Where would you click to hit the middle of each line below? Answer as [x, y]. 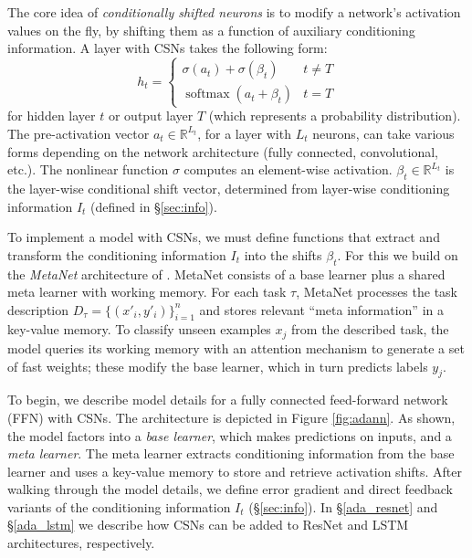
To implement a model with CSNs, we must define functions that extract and [224, 237]
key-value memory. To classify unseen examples [139, 329]
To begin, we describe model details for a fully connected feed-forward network [228, 400]
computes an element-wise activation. [288, 169]
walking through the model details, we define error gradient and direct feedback [230, 489]
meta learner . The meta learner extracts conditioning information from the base [231, 453]
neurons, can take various [383, 133]
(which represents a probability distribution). [335, 116]
